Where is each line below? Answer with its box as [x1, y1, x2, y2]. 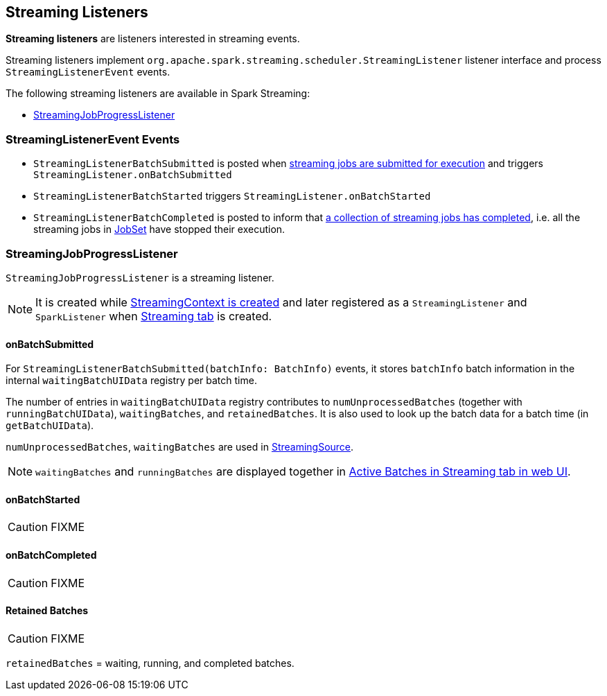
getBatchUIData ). [6, 419, 94, 432]
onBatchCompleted [6, 548, 97, 561]
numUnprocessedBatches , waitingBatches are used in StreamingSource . [6, 441, 354, 453]
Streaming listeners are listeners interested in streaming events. [6, 33, 300, 45]
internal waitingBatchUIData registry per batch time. [6, 374, 257, 387]
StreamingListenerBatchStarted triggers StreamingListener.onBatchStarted [33, 190, 431, 202]
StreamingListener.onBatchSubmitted [33, 169, 232, 181]
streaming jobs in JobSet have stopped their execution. [33, 223, 285, 236]
